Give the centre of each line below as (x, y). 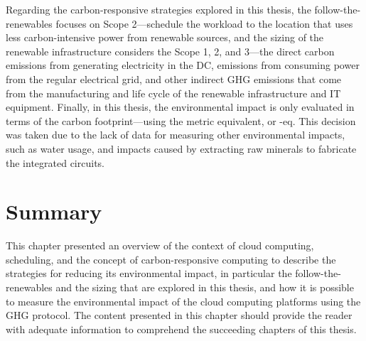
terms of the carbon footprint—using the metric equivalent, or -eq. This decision (181, 120)
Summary (54, 211)
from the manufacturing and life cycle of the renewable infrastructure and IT (173, 93)
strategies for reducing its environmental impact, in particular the (149, 273)
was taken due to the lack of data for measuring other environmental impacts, (176, 135)
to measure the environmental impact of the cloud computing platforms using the (183, 301)
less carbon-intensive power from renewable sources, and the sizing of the (165, 37)
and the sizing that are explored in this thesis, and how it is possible (205, 287)
